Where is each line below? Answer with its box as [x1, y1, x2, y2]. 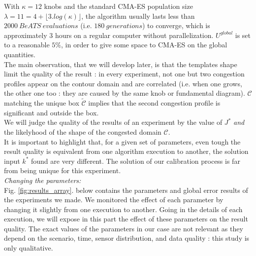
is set [235, 30, 251, 40]
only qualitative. [4, 243, 53, 253]
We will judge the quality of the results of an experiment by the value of [4, 117, 223, 127]
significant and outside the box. [4, 107, 99, 117]
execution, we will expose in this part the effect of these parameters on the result [4, 214, 248, 224]
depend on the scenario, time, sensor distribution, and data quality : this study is [4, 233, 250, 243]
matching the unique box [4, 98, 79, 108]
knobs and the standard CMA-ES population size [44, 1, 193, 11]
